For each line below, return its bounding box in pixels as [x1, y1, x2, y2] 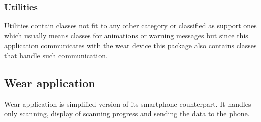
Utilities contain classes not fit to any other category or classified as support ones [4, 20, 257, 31]
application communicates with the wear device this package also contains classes [4, 40, 257, 51]
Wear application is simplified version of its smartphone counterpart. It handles [4, 98, 251, 109]
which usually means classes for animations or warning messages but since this [4, 30, 248, 40]
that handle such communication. [4, 50, 108, 60]
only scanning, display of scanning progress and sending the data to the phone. [4, 108, 250, 119]
